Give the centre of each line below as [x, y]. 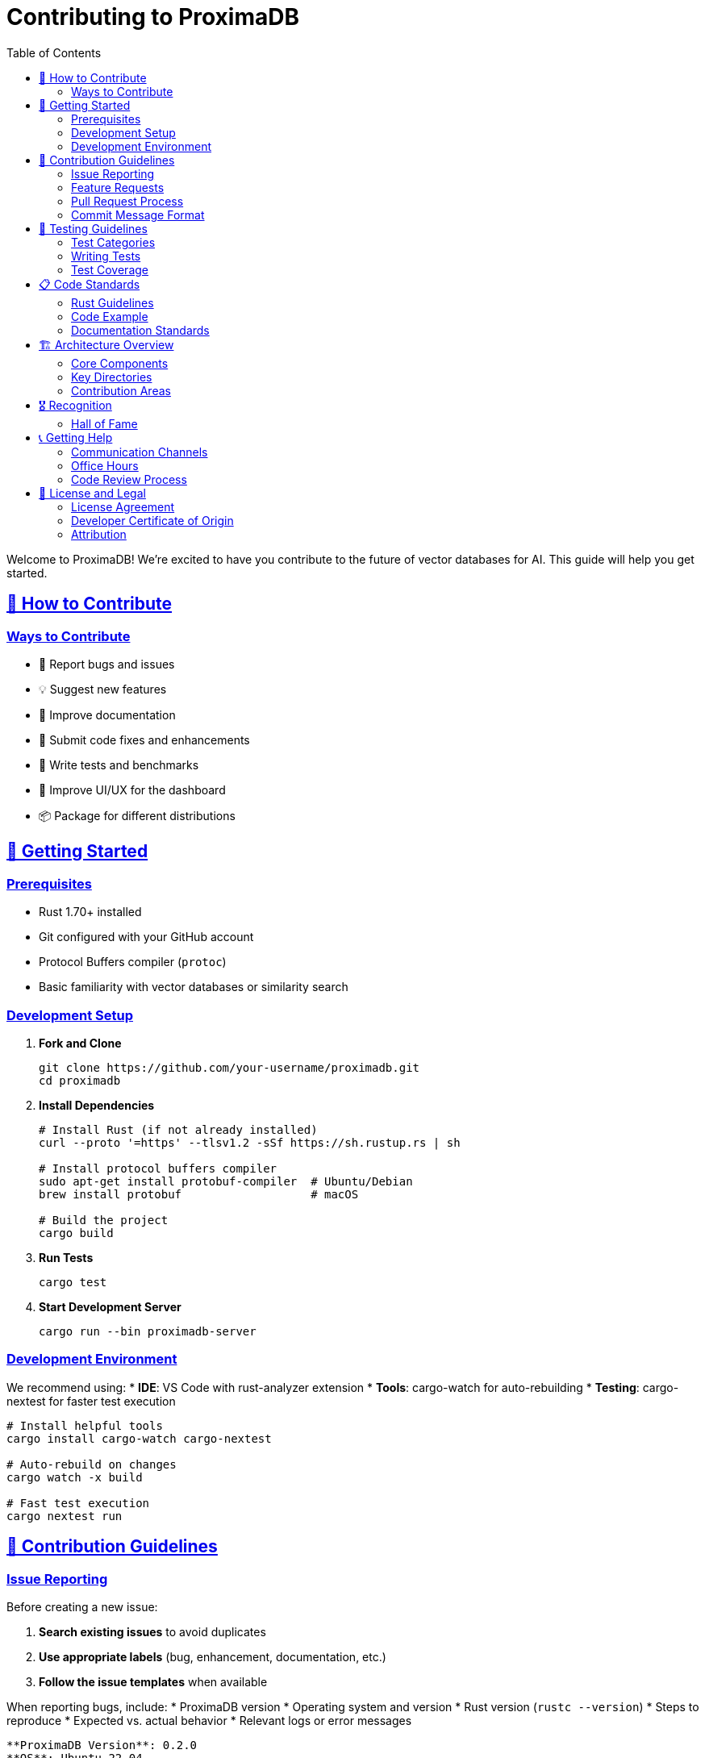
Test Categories [113, 242]
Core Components [120, 363]
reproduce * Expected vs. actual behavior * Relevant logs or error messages [209, 1720]
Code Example [110, 316]
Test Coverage [110, 269]
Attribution [99, 534]
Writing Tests [106, 256]
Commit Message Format [138, 215]
